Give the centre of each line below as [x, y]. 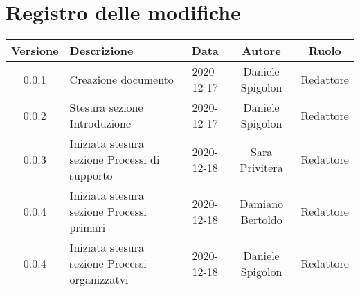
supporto [91, 175]
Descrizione [101, 51]
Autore [261, 51]
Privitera [261, 167]
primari [88, 227]
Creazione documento [121, 79]
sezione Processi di [115, 159]
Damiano [262, 203]
